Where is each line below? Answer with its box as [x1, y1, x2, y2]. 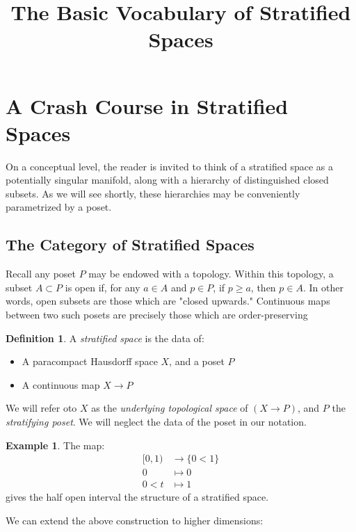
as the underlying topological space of [91, 401, 248, 415]
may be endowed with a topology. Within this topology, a [88, 266, 334, 281]
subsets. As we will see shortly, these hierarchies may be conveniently [6, 186, 300, 200]
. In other [302, 280, 343, 294]
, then [250, 280, 276, 294]
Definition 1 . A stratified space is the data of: [6, 330, 204, 345]
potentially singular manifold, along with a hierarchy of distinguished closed [6, 172, 329, 187]
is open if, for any [65, 280, 140, 294]
